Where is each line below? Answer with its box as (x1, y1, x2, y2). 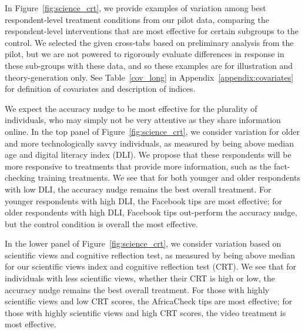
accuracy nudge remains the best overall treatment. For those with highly (5, 283, 270, 296)
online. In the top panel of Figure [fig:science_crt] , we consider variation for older (5, 125, 300, 137)
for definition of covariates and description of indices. (5, 82, 196, 95)
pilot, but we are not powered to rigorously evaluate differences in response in (5, 48, 284, 60)
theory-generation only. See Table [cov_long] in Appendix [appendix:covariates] (5, 71, 294, 83)
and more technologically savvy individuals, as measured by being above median (5, 137, 294, 149)
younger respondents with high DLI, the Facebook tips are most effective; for (5, 194, 282, 207)
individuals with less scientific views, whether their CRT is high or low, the (5, 272, 276, 284)
